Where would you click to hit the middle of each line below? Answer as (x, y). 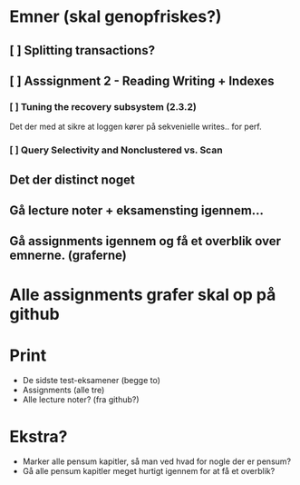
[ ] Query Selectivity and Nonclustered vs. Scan (116, 150)
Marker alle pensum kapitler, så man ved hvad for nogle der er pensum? (157, 461)
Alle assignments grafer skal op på (143, 295)
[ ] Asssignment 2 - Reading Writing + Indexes (142, 80)
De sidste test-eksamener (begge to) (92, 381)
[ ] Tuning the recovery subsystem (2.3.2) (103, 106)
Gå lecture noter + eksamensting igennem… (137, 210)
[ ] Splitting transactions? (82, 50)
